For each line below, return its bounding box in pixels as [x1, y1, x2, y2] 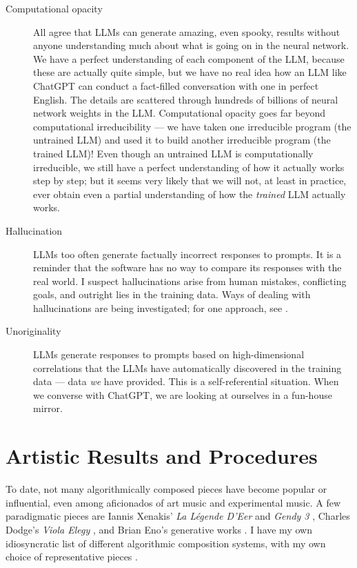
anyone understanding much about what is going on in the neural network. [33, 38, 349, 52]
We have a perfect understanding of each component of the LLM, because [33, 51, 345, 66]
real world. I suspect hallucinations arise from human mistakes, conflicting [33, 273, 347, 288]
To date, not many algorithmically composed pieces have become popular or [6, 482, 327, 496]
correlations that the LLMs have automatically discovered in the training [33, 360, 342, 375]
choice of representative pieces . [6, 549, 138, 564]
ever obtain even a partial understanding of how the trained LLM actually [33, 186, 346, 201]
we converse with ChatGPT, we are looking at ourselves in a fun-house [33, 387, 332, 402]
